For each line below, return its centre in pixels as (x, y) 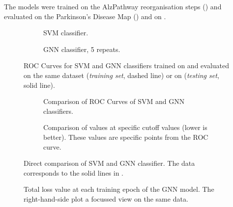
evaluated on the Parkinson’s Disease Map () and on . (85, 16)
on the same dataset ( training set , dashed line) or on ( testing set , (121, 75)
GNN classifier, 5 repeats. (82, 49)
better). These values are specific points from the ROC (126, 137)
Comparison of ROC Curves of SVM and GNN (114, 101)
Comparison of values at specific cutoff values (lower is (125, 127)
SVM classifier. (66, 33)
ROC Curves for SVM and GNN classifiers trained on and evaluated (127, 65)
